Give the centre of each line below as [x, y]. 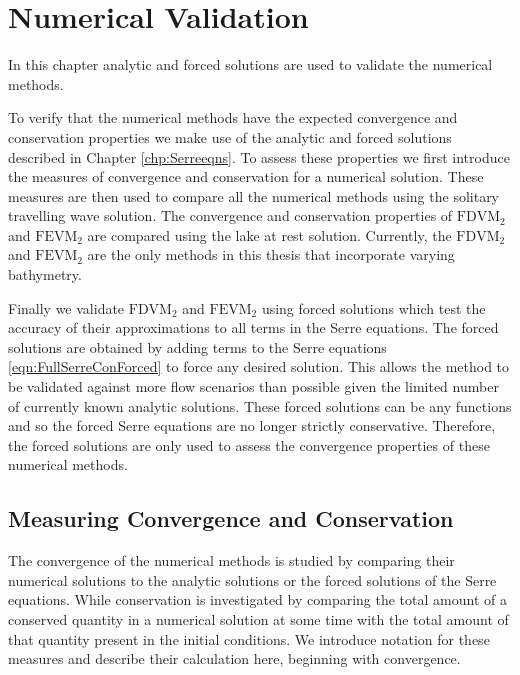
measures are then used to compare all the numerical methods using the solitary [254, 195]
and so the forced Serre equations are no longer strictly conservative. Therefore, [252, 425]
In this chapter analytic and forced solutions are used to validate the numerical [250, 64]
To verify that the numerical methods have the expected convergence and [233, 117]
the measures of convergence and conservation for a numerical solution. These [246, 176]
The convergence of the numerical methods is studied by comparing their [231, 560]
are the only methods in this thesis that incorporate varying [271, 254]
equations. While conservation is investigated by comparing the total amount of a [257, 599]
